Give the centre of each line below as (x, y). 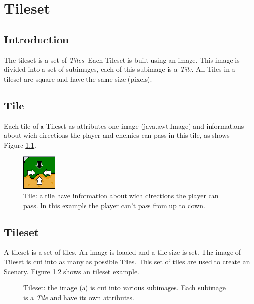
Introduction (37, 39)
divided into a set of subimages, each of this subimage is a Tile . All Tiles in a (120, 69)
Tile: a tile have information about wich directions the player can (121, 195)
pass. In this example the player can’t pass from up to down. (114, 205)
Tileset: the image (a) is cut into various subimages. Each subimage (125, 288)
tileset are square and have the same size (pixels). (78, 78)
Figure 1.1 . (20, 144)
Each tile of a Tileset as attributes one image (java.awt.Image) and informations (124, 125)
